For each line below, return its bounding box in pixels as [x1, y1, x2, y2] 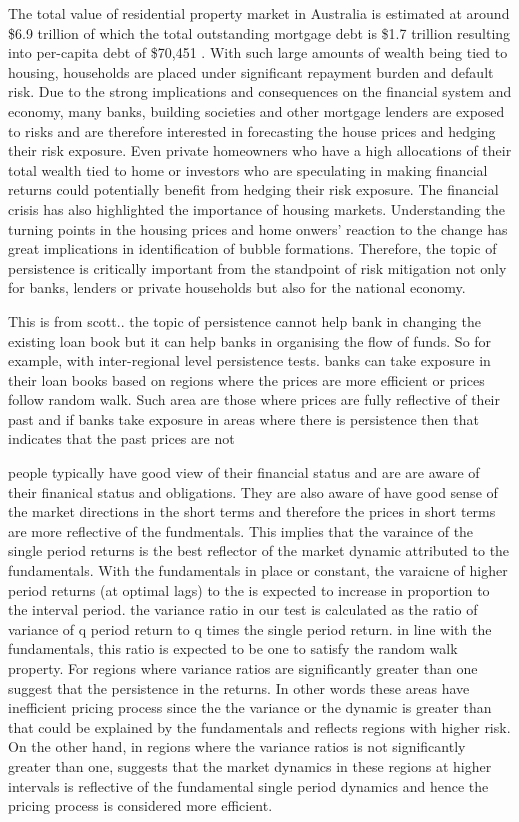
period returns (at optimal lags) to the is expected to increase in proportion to [8, 579, 490, 600]
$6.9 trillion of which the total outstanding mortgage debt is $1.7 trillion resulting [8, 22, 511, 43]
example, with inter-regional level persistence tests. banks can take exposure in [8, 350, 491, 371]
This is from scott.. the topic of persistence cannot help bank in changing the [8, 310, 481, 331]
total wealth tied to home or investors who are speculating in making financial [8, 159, 488, 180]
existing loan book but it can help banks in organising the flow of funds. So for [8, 330, 492, 351]
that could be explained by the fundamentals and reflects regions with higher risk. [8, 716, 511, 737]
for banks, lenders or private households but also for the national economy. [8, 277, 466, 298]
